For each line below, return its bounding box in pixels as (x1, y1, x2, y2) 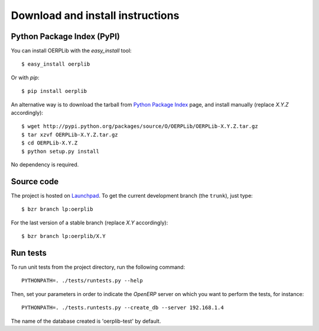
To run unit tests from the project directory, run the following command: (11, 263, 185, 271)
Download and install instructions (11, 9, 180, 22)
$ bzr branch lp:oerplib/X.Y (21, 233, 106, 240)
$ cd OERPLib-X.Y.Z (21, 140, 78, 146)
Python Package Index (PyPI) (11, 31, 121, 41)
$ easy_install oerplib (21, 61, 90, 68)
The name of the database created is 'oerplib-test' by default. (11, 317, 161, 324)
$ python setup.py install (21, 148, 100, 155)
